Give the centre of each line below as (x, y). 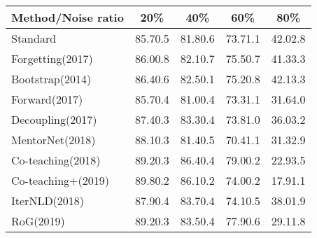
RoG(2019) (38, 221)
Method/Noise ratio (68, 17)
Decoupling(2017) (54, 119)
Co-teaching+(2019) (61, 180)
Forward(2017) (47, 99)
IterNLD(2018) (48, 201)
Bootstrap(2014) (51, 79)
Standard (34, 38)
